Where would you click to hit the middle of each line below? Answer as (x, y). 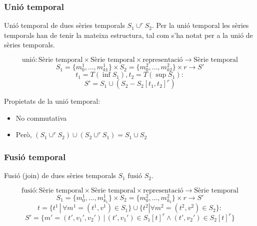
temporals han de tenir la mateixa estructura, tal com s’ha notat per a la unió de (128, 35)
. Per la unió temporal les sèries (200, 25)
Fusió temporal (35, 156)
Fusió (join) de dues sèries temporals (60, 175)
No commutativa (41, 117)
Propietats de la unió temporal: (52, 101)
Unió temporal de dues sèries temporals (64, 25)
